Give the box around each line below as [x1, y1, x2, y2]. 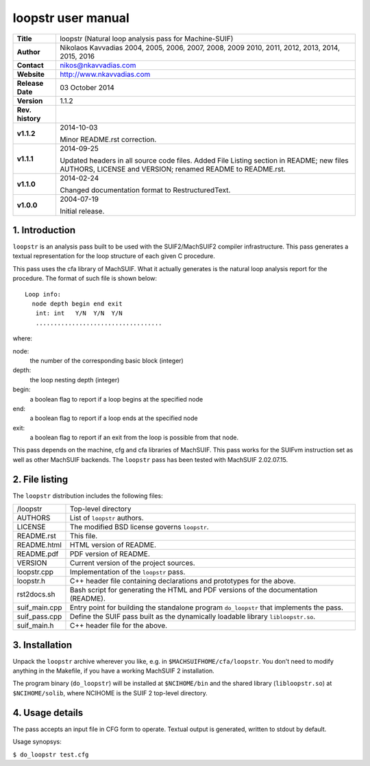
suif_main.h [16, 621, 54, 631]
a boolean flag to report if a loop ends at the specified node [29, 414, 198, 422]
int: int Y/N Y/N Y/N [35, 310, 123, 317]
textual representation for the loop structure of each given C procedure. [12, 252, 215, 260]
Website [16, 69, 45, 79]
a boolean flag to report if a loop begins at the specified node [29, 395, 203, 403]
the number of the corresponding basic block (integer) [29, 356, 184, 364]
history [16, 113, 41, 123]
